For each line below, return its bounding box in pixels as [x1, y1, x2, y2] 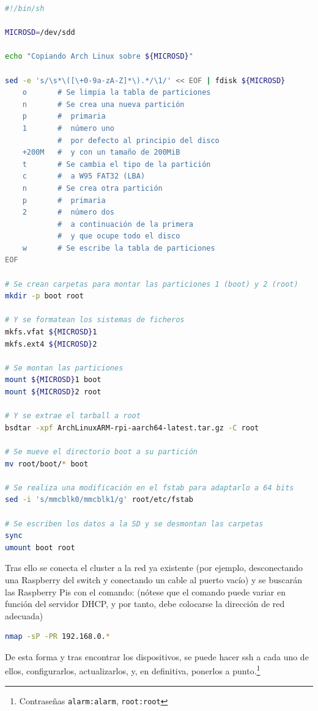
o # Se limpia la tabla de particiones [22, 88, 211, 97]
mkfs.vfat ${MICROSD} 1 [5, 328, 97, 337]
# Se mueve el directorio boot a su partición [5, 447, 198, 456]
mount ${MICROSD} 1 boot [5, 375, 102, 385]
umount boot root [5, 543, 75, 552]
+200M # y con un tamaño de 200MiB [22, 148, 180, 157]
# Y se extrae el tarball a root [5, 411, 141, 421]
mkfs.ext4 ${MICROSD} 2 [5, 339, 97, 348]
